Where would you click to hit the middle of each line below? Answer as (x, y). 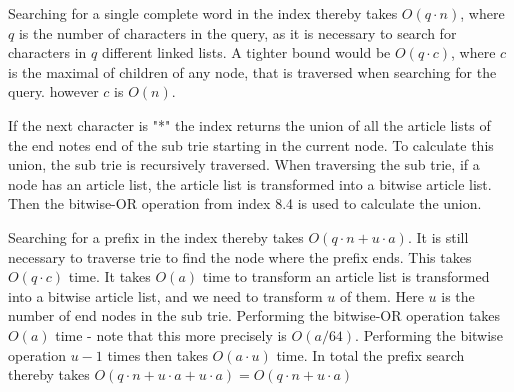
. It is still (438, 236)
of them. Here (381, 295)
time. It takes (109, 276)
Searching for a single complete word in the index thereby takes (203, 13)
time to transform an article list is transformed (346, 276)
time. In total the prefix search (370, 354)
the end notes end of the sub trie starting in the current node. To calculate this (251, 144)
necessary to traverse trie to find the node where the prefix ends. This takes (240, 256)
